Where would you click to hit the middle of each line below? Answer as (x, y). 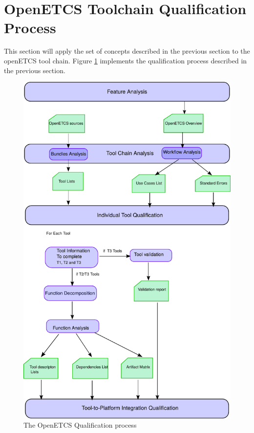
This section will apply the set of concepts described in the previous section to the (127, 51)
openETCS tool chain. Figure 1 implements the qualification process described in (126, 60)
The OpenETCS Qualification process (80, 425)
